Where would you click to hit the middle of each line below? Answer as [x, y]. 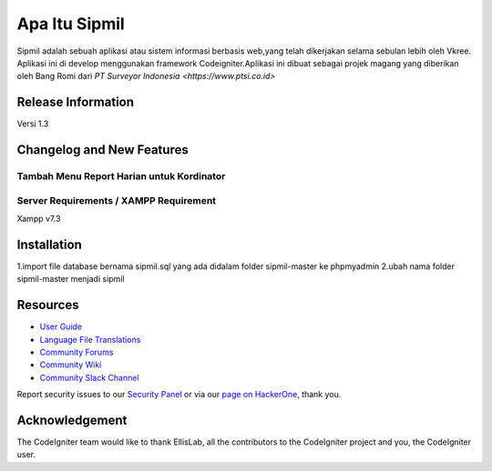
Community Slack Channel [90, 377]
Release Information [76, 102]
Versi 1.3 [33, 124]
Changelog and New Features [102, 150]
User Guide [61, 326]
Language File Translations [90, 339]
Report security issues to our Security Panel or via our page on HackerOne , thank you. [179, 395]
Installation [49, 244]
